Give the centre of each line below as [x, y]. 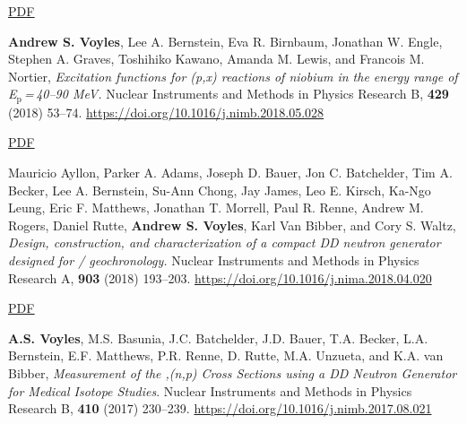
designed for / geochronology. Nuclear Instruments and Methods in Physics [214, 260]
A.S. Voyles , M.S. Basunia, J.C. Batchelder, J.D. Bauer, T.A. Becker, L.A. [218, 337]
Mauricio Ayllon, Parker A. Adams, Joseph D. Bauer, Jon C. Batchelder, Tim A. [230, 173]
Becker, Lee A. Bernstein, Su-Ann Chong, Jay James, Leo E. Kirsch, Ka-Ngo [220, 190]
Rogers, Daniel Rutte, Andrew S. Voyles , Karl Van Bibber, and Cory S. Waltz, [232, 225]
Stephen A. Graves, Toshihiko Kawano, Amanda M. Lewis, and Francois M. [216, 59]
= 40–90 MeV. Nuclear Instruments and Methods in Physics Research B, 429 [237, 94]
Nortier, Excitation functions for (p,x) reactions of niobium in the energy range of [233, 76]
